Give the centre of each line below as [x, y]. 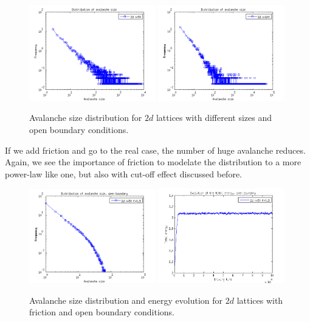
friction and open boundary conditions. [102, 312]
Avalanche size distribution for [86, 118]
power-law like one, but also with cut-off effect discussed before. [123, 173]
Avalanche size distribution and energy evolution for [126, 300]
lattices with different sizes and [214, 118]
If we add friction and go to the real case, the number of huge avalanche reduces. [155, 150]
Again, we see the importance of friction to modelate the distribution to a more [153, 162]
